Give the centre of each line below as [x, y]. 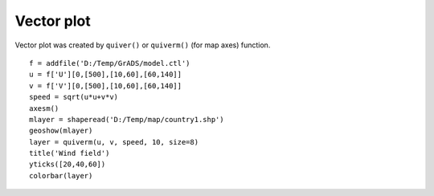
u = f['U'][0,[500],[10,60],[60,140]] [106, 75]
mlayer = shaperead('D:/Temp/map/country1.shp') [127, 119]
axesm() [44, 108]
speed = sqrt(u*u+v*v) [74, 97]
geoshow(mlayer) [61, 131]
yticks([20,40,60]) [68, 164]
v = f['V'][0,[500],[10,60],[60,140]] [106, 86]
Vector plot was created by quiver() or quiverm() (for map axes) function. [143, 45]
